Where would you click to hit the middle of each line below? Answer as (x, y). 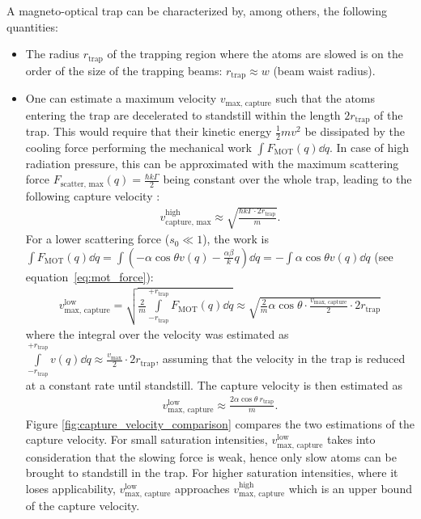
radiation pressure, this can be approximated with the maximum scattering (212, 163)
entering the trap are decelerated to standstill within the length (183, 114)
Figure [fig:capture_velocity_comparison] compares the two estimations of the (220, 423)
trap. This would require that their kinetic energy (149, 131)
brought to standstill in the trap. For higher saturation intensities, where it (212, 473)
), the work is (236, 239)
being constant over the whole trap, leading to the (287, 179)
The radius (53, 54)
